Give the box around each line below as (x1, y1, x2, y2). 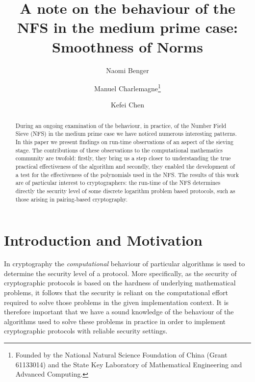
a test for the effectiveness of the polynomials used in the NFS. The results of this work (15, 170, 239, 178)
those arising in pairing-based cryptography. (15, 195, 128, 203)
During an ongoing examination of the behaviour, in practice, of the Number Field (15, 121, 227, 129)
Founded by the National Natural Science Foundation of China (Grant (15, 349, 228, 359)
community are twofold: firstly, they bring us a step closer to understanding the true (15, 154, 231, 162)
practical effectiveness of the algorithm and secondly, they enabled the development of (15, 162, 235, 171)
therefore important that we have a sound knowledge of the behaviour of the (4, 306, 234, 317)
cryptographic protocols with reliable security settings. (4, 326, 168, 336)
